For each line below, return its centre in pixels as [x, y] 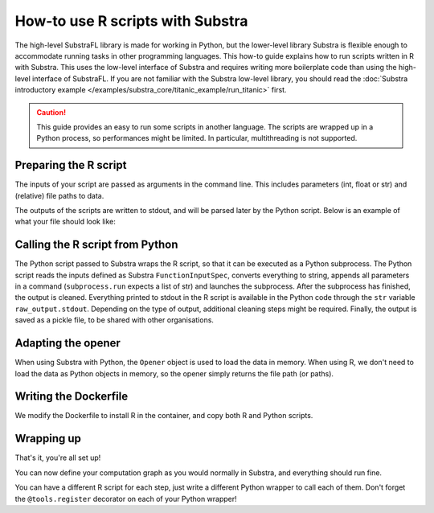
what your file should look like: [66, 222]
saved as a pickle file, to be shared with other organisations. [115, 320]
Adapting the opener [68, 343]
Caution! [51, 112]
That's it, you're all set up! [58, 458]
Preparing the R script [71, 165]
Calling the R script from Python [96, 245]
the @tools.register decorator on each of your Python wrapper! [126, 499]
